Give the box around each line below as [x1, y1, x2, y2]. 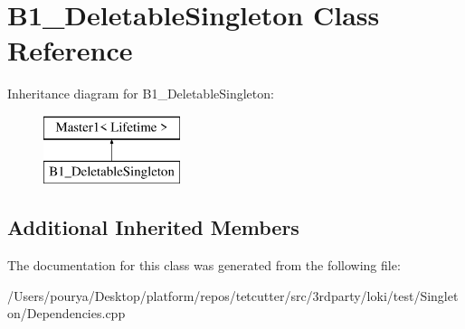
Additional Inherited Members [7, 213, 299, 241]
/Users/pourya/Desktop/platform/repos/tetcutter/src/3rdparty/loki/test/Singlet [7, 286, 459, 305]
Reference [7, 32, 133, 69]
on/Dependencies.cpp [7, 304, 126, 323]
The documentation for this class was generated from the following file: [7, 256, 401, 275]
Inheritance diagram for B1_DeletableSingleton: [7, 84, 274, 103]
